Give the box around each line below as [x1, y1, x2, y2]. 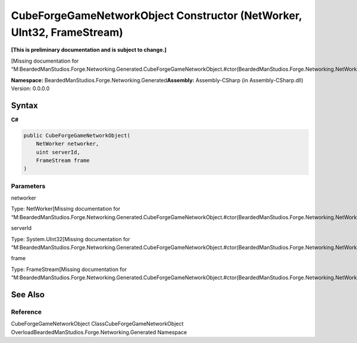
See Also [11, 289, 45, 300]
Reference [11, 308, 42, 316]
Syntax [11, 100, 38, 110]
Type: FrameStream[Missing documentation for [11, 266, 127, 273]
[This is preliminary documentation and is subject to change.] [11, 46, 167, 54]
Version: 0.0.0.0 [11, 85, 50, 92]
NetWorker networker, [36, 141, 99, 147]
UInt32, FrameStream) [11, 26, 123, 39]
